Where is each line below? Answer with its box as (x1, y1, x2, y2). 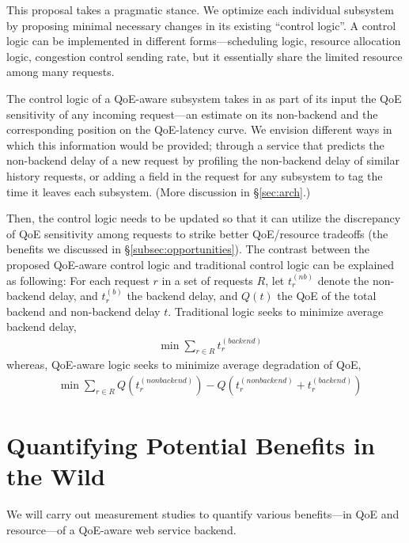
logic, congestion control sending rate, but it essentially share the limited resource (6, 47, 403, 64)
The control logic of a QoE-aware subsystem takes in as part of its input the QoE (6, 89, 402, 106)
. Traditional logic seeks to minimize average (168, 302, 384, 319)
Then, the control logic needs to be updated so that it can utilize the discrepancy (6, 210, 401, 226)
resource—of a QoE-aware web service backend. (6, 522, 237, 538)
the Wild (6, 460, 105, 492)
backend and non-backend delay (6, 302, 161, 319)
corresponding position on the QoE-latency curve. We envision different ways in (6, 121, 392, 138)
